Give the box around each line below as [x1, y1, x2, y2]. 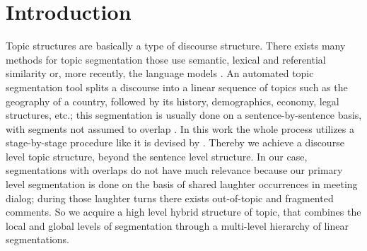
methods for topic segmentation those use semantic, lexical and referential [6, 52, 326, 66]
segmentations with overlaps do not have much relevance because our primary [6, 163, 343, 177]
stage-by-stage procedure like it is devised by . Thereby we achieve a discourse [6, 135, 344, 150]
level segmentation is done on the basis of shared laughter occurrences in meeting [6, 177, 358, 192]
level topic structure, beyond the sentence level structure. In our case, [6, 148, 308, 163]
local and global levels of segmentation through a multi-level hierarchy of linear [6, 218, 349, 233]
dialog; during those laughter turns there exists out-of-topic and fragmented [6, 190, 334, 205]
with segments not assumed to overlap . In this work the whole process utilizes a [6, 121, 354, 136]
